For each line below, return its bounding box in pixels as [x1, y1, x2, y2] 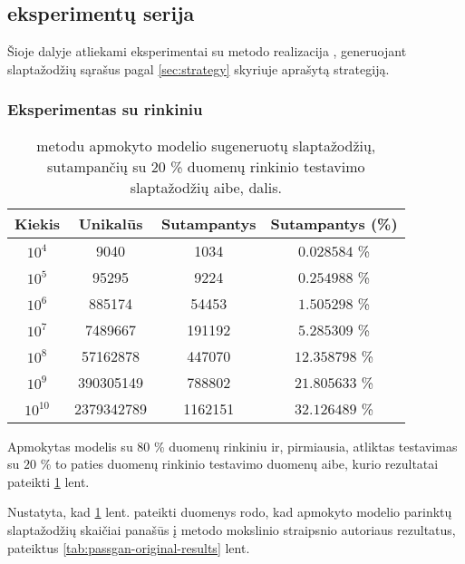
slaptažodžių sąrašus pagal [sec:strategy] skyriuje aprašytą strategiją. [7, 59, 390, 78]
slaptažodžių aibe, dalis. [130, 176, 282, 198]
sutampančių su [47, 155, 147, 177]
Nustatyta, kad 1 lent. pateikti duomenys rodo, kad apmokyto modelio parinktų [7, 502, 452, 521]
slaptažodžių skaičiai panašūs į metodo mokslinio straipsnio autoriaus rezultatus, [7, 520, 456, 539]
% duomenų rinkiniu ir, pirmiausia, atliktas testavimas [154, 436, 458, 455]
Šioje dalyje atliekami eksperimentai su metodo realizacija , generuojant [7, 42, 407, 61]
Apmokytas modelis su [7, 436, 133, 455]
